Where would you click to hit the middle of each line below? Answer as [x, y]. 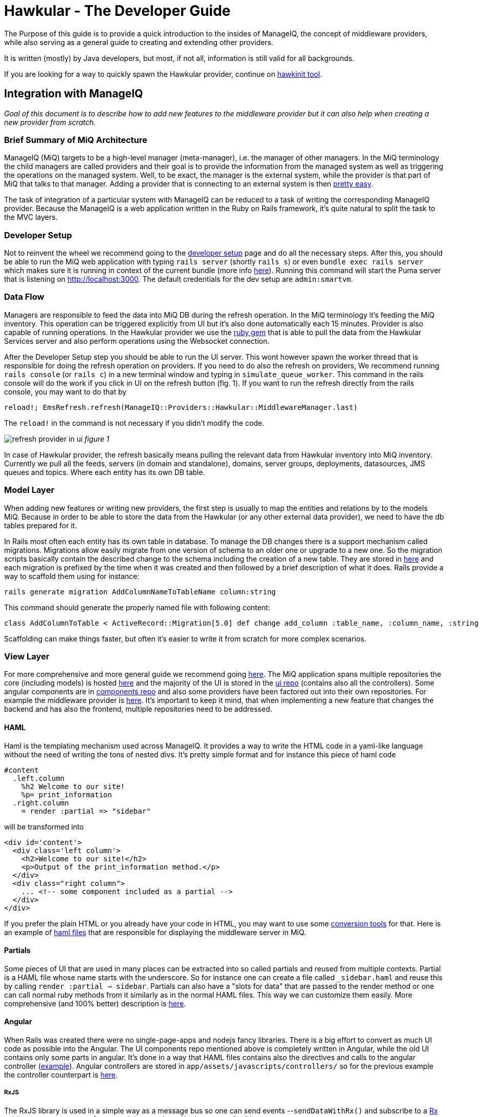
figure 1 [97, 439]
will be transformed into [44, 826]
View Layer [27, 656]
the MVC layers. [31, 217]
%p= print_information [67, 794]
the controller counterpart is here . [61, 1075]
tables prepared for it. [41, 525]
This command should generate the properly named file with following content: [137, 607]
